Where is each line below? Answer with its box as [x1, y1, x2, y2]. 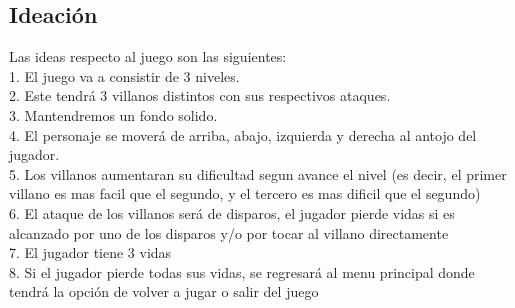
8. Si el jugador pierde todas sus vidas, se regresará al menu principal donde [9, 261, 475, 282]
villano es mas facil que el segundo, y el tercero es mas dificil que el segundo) [9, 183, 481, 204]
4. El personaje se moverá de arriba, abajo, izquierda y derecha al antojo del [9, 124, 477, 145]
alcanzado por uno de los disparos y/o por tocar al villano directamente [9, 222, 449, 243]
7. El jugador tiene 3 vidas [9, 242, 172, 263]
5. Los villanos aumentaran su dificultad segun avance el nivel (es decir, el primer [9, 163, 507, 184]
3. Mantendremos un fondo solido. [9, 104, 218, 125]
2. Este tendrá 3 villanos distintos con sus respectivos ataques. [9, 85, 391, 106]
